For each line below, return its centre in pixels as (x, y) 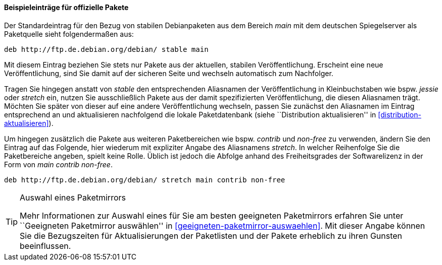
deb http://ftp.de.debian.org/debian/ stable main (106, 49)
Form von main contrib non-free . (58, 164)
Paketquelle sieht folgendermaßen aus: (69, 34)
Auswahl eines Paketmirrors (73, 197)
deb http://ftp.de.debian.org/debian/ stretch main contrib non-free (145, 180)
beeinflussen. (45, 246)
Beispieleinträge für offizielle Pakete (66, 7)
